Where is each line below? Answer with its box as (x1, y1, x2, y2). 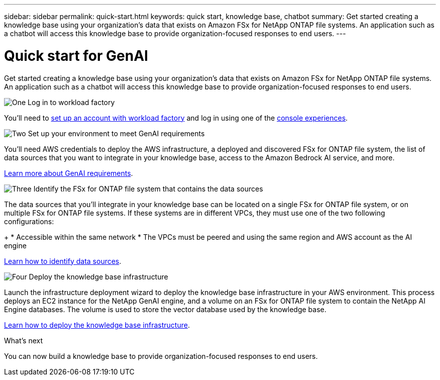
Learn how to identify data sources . (4, 256, 122, 265)
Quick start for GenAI (4, 47, 148, 64)
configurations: (4, 217, 54, 226)
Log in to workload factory (28, 98, 115, 107)
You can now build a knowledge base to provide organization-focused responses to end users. (4, 351, 318, 360)
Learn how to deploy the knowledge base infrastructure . (4, 320, 190, 329)
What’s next (4, 336, 43, 345)
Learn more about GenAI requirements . (4, 168, 133, 177)
